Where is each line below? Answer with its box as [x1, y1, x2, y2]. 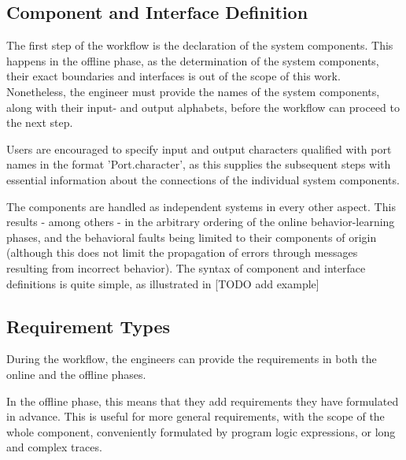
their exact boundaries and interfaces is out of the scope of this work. [6, 68, 341, 84]
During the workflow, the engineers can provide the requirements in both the [6, 351, 377, 367]
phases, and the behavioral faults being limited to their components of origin [6, 228, 377, 245]
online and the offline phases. [6, 365, 146, 382]
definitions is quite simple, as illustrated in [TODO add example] [6, 275, 319, 291]
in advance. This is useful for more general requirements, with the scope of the [6, 408, 385, 425]
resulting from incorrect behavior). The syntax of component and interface [6, 259, 366, 276]
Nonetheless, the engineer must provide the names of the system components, [6, 83, 380, 99]
